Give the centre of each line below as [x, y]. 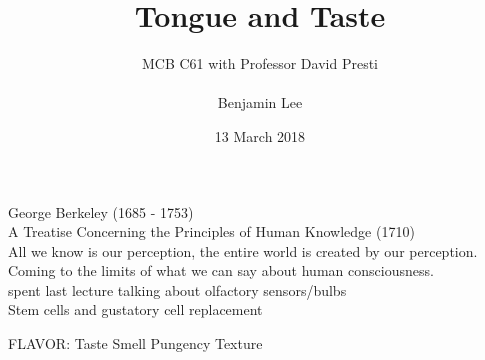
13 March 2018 [260, 135]
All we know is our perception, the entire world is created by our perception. [243, 250]
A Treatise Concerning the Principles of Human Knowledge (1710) [211, 231]
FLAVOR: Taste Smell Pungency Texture [135, 343]
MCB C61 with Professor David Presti [259, 63]
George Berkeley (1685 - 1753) [101, 211]
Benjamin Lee [260, 102]
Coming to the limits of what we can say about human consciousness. [221, 270]
